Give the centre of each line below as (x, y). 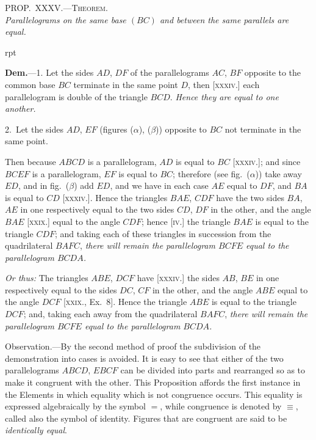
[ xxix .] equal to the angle (74, 221)
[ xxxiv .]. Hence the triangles (115, 197)
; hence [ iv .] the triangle (186, 221)
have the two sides (250, 197)
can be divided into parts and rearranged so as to (213, 370)
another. (20, 108)
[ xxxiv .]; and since (267, 161)
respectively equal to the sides (61, 289)
